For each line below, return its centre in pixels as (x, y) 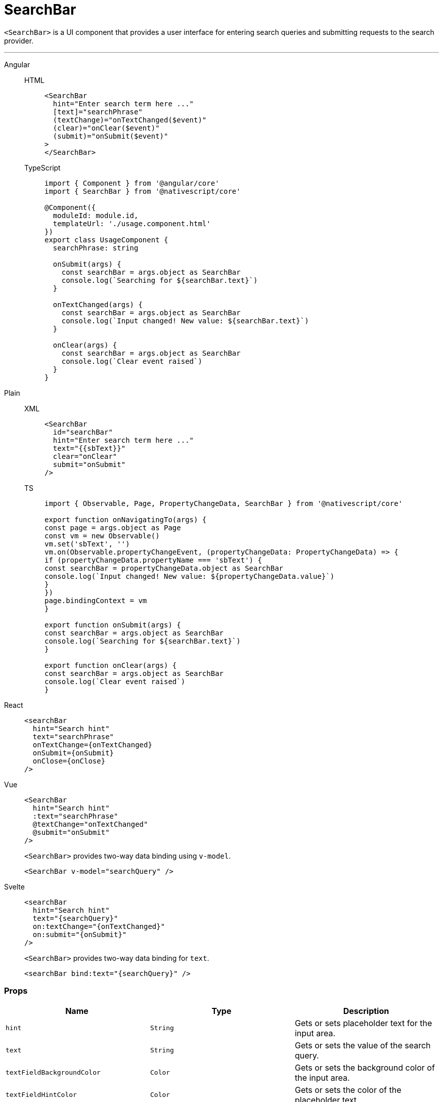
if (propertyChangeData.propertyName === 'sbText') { (153, 560)
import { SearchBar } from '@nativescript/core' (143, 191)
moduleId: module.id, (96, 215)
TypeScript (42, 167)
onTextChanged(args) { (98, 304)
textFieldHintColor (41, 1095)
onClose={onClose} (69, 761)
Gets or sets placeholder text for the (363, 1023)
